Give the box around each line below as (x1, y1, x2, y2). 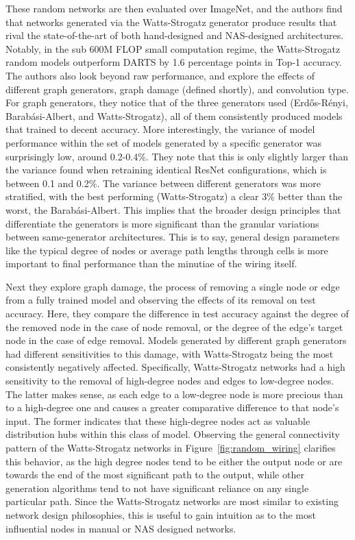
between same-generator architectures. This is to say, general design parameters (5, 230, 340, 244)
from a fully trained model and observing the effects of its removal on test (5, 293, 316, 307)
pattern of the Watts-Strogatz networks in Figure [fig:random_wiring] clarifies (5, 441, 336, 454)
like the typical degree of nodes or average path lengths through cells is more (5, 243, 328, 257)
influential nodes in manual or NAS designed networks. (5, 521, 236, 535)
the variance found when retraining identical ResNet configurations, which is (5, 162, 327, 177)
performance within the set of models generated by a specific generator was (5, 135, 321, 149)
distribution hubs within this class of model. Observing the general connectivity (5, 427, 340, 441)
